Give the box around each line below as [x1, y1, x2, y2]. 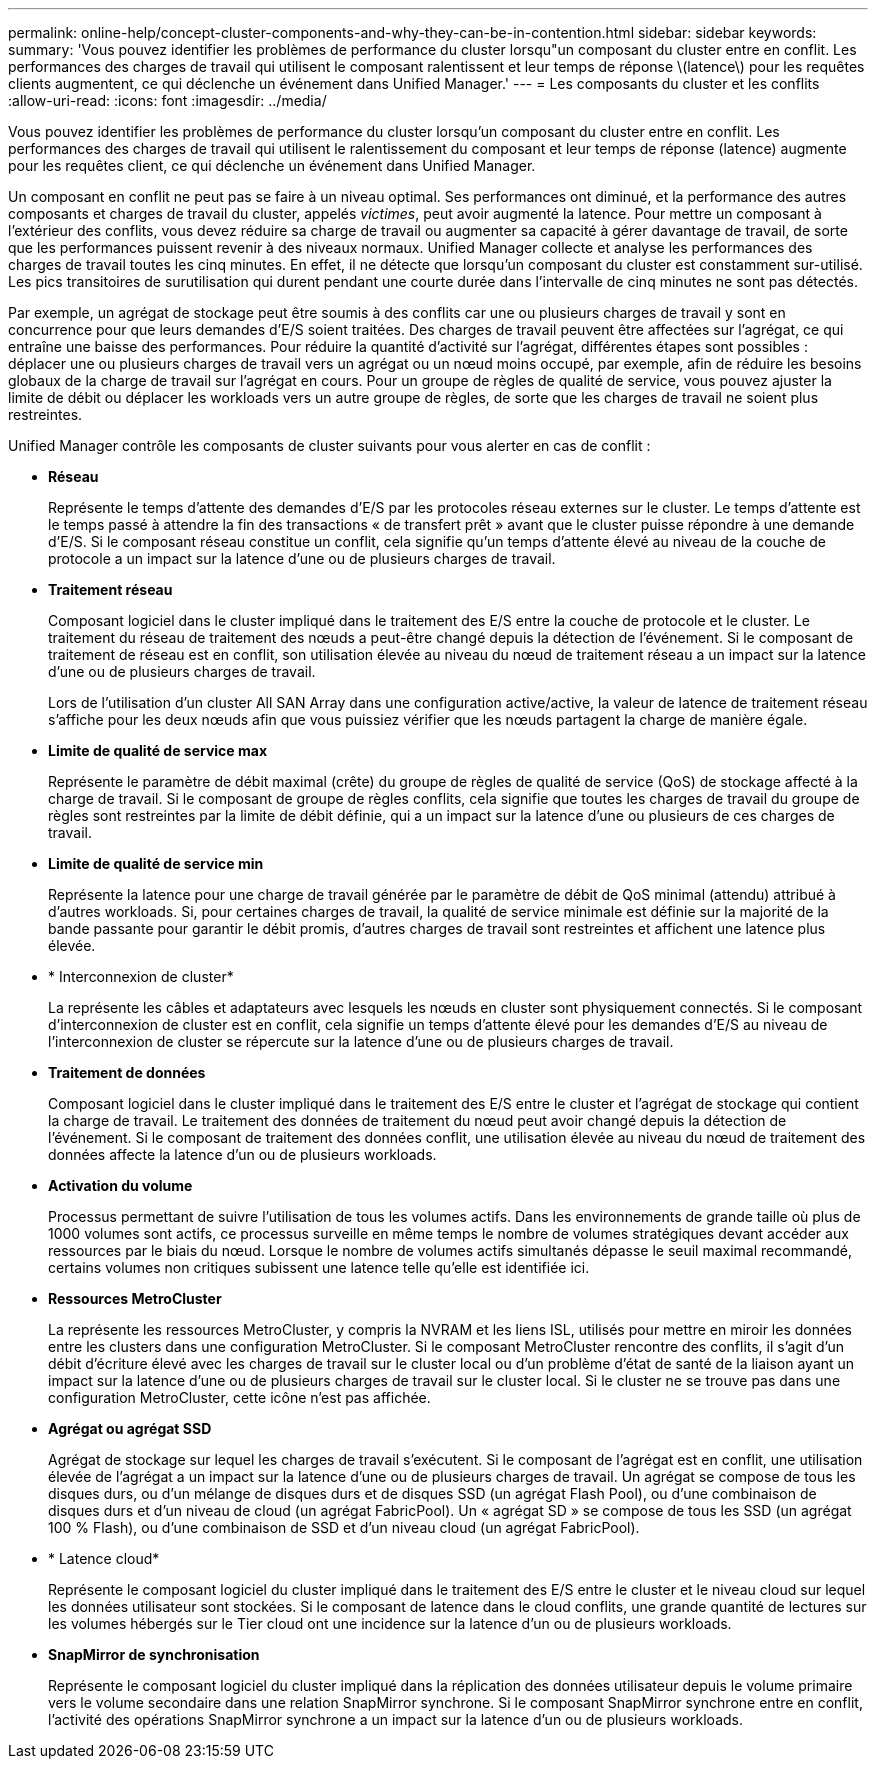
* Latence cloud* [48, 1550, 160, 1567]
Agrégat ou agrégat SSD [48, 1420, 212, 1437]
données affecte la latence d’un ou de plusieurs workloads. [48, 1146, 437, 1163]
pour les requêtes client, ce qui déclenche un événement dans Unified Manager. [8, 157, 536, 174]
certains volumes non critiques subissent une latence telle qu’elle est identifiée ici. [48, 1259, 590, 1276]
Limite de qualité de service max [48, 742, 267, 759]
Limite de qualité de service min [48, 855, 264, 872]
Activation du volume [48, 1177, 193, 1194]
